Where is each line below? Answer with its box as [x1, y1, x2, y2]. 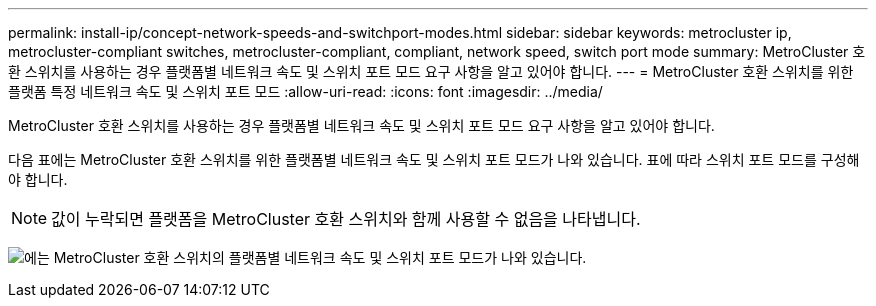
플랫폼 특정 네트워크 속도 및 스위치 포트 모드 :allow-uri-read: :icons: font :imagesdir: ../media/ [8, 83, 603, 100]
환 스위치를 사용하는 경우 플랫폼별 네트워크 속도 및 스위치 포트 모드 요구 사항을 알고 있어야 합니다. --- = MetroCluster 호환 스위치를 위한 [8, 63, 854, 80]
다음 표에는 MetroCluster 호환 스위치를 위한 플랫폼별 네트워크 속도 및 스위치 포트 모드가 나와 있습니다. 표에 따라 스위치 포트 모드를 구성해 [8, 151, 860, 168]
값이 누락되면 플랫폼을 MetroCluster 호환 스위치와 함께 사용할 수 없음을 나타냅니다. [51, 209, 641, 229]
